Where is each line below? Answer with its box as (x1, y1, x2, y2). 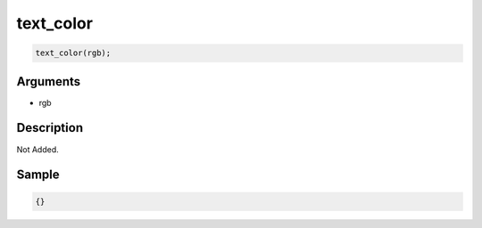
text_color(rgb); (35, 48, 112, 58)
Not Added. (16, 143, 60, 155)
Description (16, 120, 84, 135)
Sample (16, 167, 60, 183)
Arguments (16, 74, 81, 89)
